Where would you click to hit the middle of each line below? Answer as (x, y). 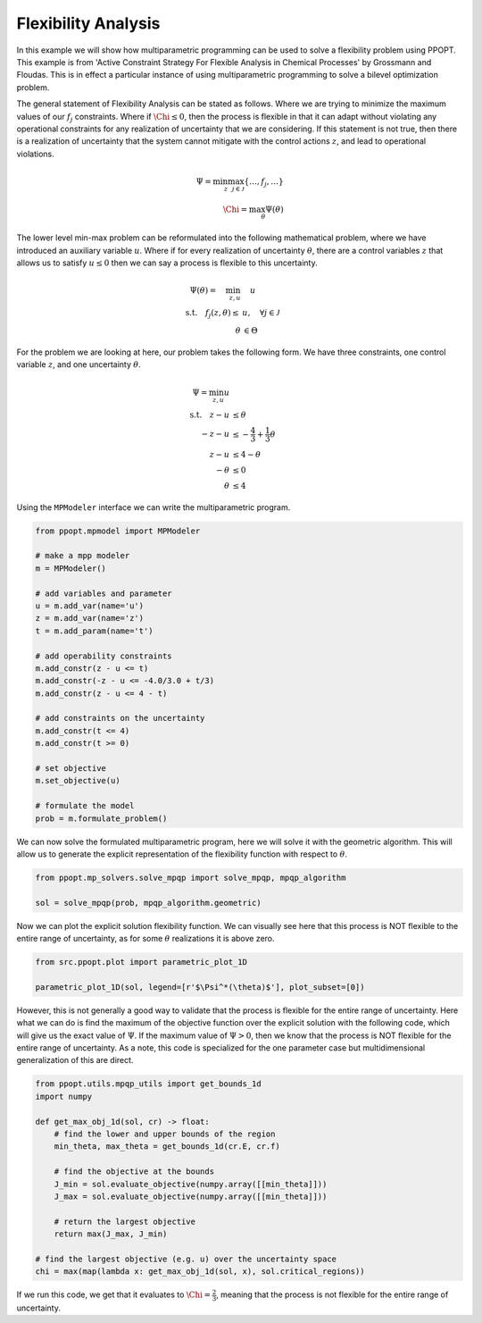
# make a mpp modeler (83, 556)
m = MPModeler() (71, 568)
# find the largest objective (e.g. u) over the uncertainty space (186, 1259)
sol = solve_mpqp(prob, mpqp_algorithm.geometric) (149, 903)
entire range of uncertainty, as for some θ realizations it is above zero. (146, 939)
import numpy (64, 1096)
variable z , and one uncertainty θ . (79, 364)
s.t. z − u (210, 414)
